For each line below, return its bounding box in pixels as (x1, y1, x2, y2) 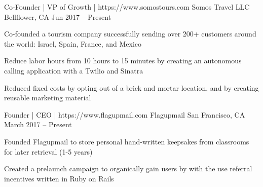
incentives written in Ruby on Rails (4, 173, 114, 183)
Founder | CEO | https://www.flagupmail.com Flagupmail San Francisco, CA (4, 109, 245, 120)
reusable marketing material (4, 92, 91, 103)
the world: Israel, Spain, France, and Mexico (4, 38, 142, 49)
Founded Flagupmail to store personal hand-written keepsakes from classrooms (4, 136, 249, 146)
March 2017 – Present (4, 119, 72, 130)
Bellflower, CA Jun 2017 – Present (4, 11, 111, 22)
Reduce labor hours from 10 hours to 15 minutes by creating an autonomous (4, 55, 242, 66)
